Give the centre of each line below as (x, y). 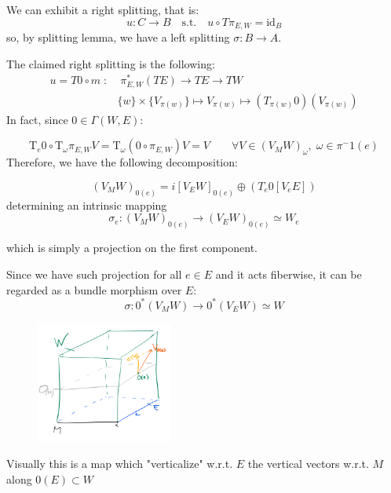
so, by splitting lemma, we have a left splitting (118, 37)
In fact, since (37, 119)
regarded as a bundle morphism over (94, 289)
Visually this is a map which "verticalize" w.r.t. (120, 464)
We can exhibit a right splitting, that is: (103, 9)
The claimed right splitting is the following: (111, 63)
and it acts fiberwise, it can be (289, 274)
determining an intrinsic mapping (87, 205)
